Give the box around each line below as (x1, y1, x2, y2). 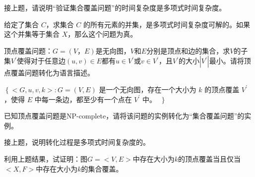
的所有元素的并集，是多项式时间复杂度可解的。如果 (83, 19, 251, 29)
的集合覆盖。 (81, 163, 123, 174)
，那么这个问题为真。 (67, 29, 137, 39)
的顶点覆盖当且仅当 (178, 153, 241, 164)
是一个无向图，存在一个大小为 (99, 84, 196, 94)
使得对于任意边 (17, 56, 65, 66)
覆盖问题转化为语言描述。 (10, 67, 94, 78)
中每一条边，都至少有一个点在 (34, 94, 132, 104)
